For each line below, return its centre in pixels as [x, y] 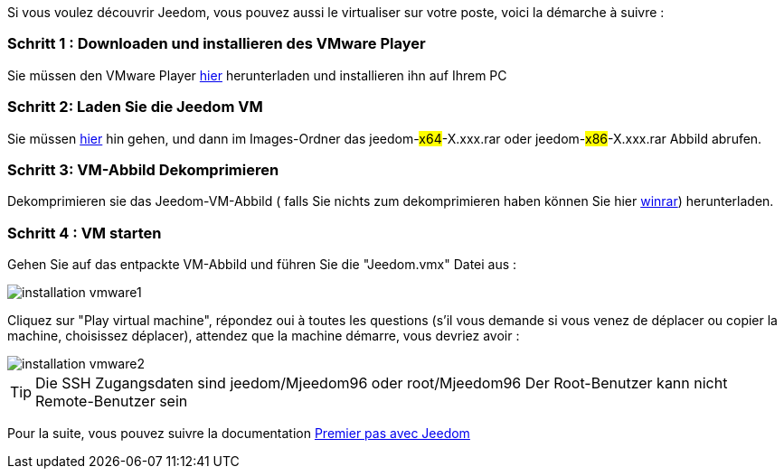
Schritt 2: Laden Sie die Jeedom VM [135, 107]
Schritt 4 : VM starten [85, 233]
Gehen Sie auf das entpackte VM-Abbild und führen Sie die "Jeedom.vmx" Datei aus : [262, 264]
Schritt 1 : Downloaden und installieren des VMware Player [217, 44]
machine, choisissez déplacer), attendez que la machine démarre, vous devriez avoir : [264, 336]
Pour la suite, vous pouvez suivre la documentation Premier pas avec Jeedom [239, 433]
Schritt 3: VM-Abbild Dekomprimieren [143, 169]
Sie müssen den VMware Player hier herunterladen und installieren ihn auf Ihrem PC [257, 75]
